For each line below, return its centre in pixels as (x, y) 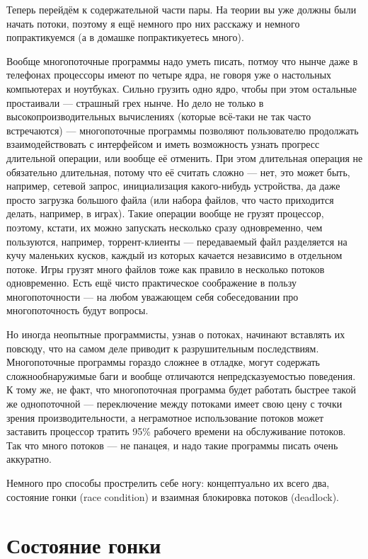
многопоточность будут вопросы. (77, 310)
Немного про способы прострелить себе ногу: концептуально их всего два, (168, 483)
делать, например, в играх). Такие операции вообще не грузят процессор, (165, 213)
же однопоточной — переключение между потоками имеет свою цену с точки (174, 404)
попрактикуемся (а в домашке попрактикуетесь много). (125, 37)
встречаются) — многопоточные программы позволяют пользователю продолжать (183, 130)
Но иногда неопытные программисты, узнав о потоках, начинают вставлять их (176, 334)
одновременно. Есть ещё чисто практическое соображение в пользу (151, 283)
